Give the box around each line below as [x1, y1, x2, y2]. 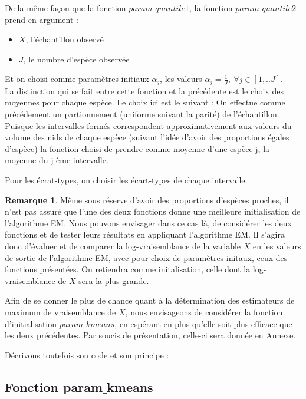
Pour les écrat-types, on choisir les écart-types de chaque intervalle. [5, 173, 248, 186]
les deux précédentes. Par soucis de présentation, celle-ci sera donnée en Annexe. [5, 329, 296, 341]
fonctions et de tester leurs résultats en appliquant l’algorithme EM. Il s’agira [5, 228, 285, 240]
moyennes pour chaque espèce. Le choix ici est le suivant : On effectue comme [5, 96, 285, 108]
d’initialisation [5, 317, 57, 329]
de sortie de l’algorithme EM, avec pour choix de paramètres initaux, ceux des [5, 251, 288, 263]
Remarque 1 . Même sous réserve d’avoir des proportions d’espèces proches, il [5, 193, 289, 206]
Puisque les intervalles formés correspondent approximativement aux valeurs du [5, 119, 292, 131]
